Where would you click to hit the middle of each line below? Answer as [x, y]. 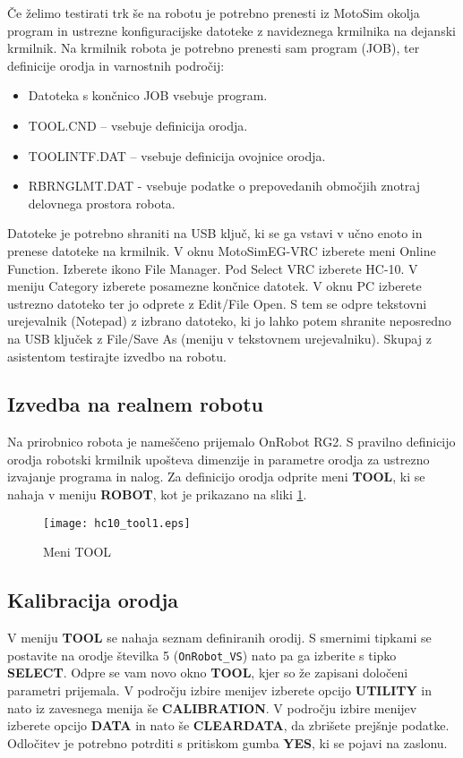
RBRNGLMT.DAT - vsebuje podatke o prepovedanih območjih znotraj [224, 186]
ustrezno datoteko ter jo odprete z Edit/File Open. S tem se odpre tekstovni [217, 303]
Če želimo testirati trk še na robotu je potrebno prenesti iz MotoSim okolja [214, 13]
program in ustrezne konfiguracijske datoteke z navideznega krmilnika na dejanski [231, 30]
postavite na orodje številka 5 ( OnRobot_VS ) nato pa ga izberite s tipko [202, 655]
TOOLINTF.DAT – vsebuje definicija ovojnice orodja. [177, 155]
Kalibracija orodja [93, 600]
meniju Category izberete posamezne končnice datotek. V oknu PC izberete [214, 286]
